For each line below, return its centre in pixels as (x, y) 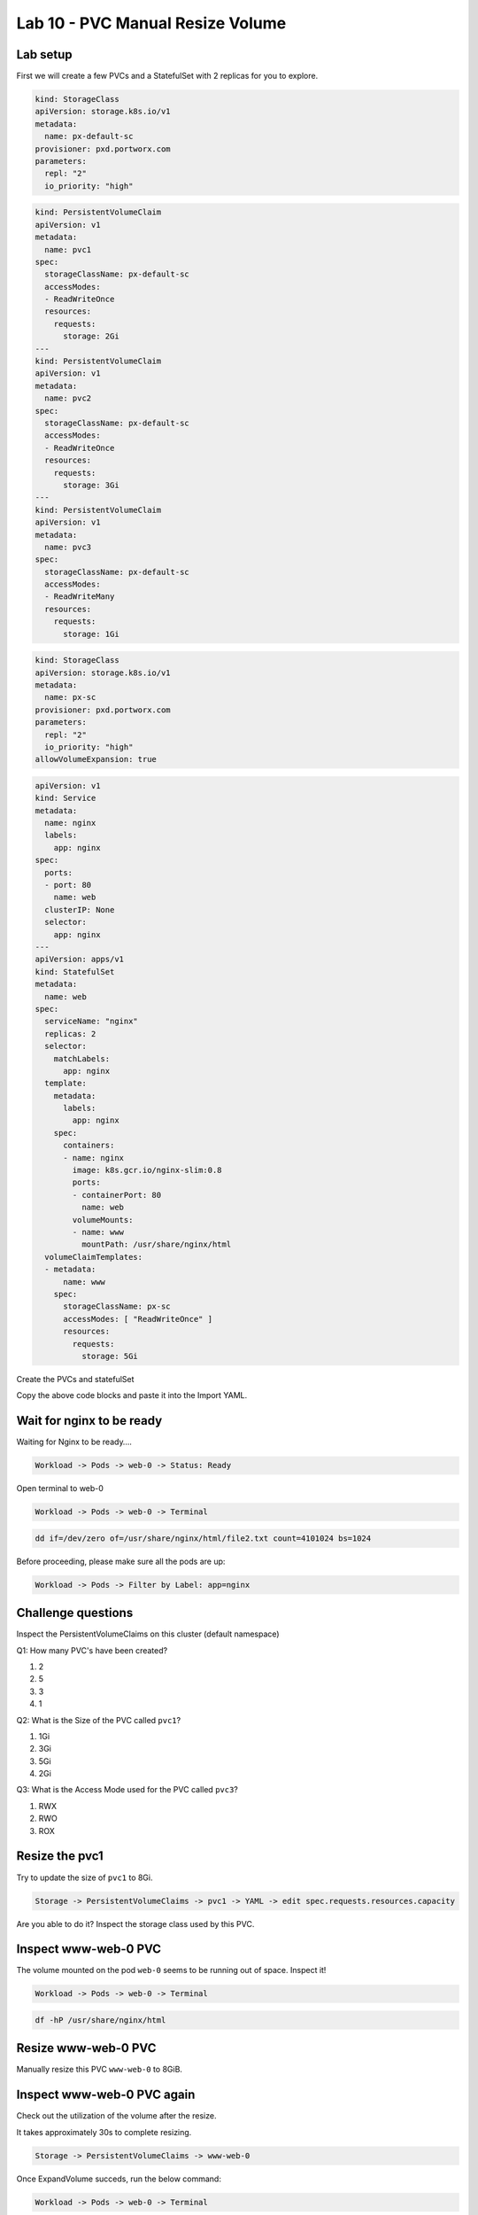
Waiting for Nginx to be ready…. (74, 1442)
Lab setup (44, 54)
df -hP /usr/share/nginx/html (100, 2020)
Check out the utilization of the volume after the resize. (116, 2116)
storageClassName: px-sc (117, 1306)
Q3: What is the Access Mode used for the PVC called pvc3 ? (127, 1790)
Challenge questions (75, 1613)
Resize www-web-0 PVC (86, 2048)
